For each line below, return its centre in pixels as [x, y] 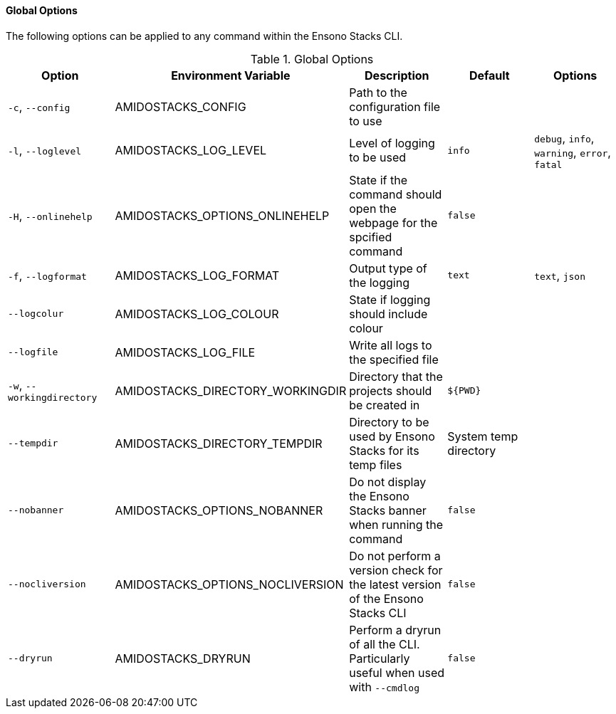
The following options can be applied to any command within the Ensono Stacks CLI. [204, 36]
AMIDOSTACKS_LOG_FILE [185, 352]
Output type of [388, 268]
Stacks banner [388, 510]
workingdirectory [53, 398]
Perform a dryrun [395, 630]
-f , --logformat [47, 275]
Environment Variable [231, 75]
